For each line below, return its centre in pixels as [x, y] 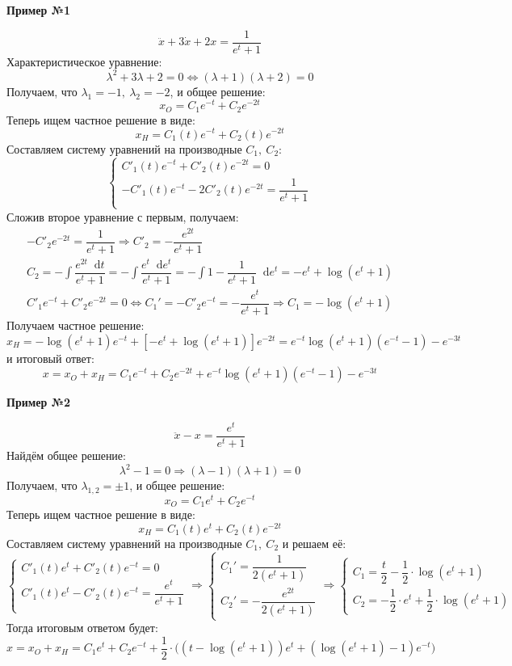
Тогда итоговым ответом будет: [82, 628]
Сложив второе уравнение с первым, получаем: [123, 216]
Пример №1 [39, 10]
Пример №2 [39, 402]
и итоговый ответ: [50, 358]
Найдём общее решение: [66, 455]
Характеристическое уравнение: [84, 61]
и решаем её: [314, 544]
